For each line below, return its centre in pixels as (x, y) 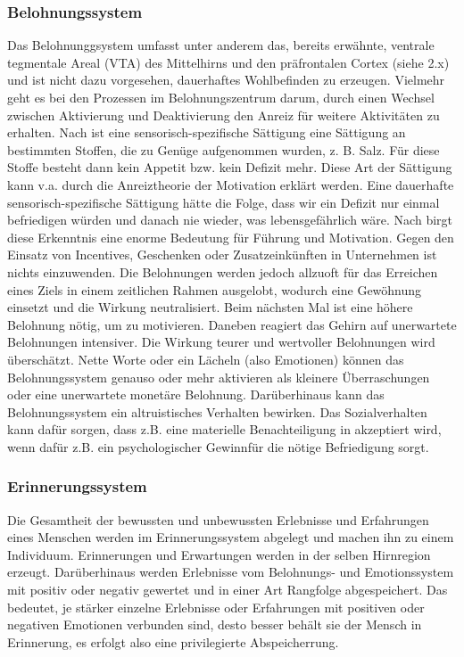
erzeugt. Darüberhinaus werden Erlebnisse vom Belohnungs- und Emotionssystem (231, 572)
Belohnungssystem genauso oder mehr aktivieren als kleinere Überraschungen (219, 377)
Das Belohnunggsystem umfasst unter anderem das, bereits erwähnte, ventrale (221, 45)
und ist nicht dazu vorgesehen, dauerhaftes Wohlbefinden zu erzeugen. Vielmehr (226, 80)
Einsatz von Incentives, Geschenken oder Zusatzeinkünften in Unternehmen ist (222, 255)
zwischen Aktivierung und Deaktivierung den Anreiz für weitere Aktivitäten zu (224, 115)
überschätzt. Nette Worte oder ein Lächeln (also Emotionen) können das (206, 359)
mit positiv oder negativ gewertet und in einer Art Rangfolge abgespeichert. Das (228, 590)
